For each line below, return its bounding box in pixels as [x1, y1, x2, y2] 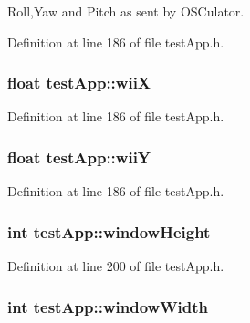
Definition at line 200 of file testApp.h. [7, 256, 224, 276]
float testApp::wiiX [7, 71, 151, 94]
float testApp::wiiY [7, 145, 151, 168]
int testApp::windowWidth [7, 295, 209, 318]
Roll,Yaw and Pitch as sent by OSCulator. [7, 2, 245, 20]
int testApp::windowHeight [7, 220, 211, 243]
